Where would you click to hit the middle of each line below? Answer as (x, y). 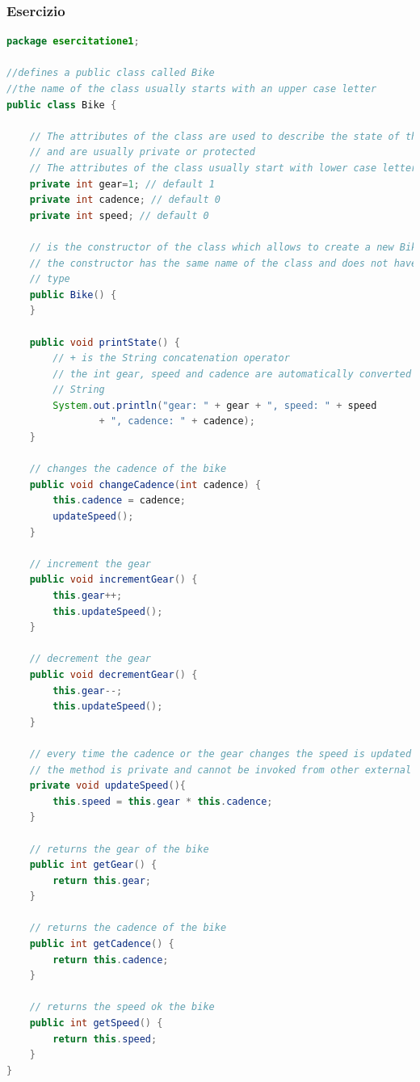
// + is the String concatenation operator (171, 358)
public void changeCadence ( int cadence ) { (145, 484)
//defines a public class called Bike (111, 73)
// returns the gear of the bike (119, 849)
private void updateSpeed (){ (107, 786)
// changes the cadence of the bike (128, 469)
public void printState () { (105, 342)
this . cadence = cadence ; (120, 501)
